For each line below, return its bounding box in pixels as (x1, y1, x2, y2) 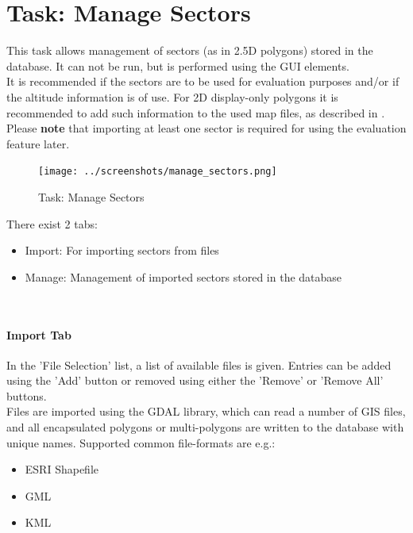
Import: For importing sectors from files (25, 242, 219, 259)
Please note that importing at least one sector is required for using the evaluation (6, 120, 407, 136)
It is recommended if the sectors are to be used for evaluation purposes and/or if (6, 73, 399, 90)
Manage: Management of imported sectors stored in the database (25, 268, 342, 285)
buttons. (6, 387, 47, 404)
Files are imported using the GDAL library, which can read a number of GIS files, (6, 403, 406, 420)
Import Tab (6, 326, 71, 343)
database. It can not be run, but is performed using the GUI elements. (6, 57, 349, 74)
